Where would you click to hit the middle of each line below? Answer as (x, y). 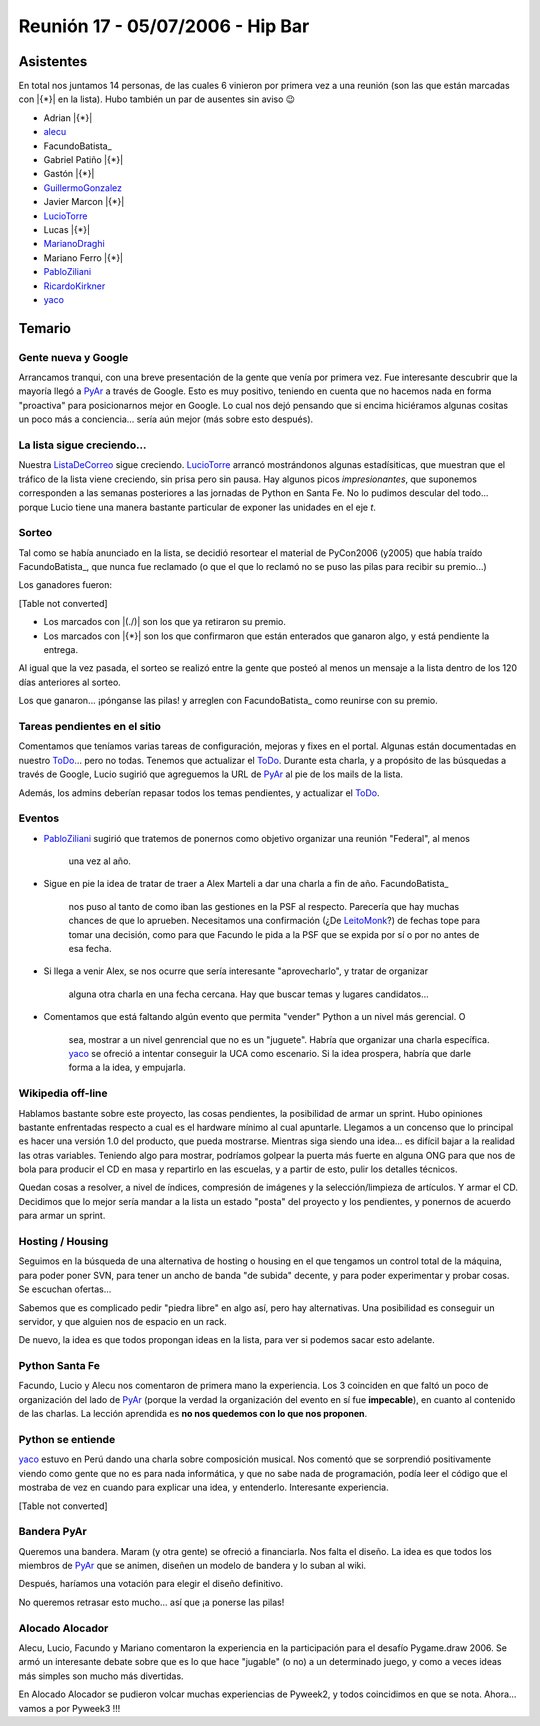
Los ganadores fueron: (65, 585)
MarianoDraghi (74, 244)
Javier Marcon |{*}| (84, 202)
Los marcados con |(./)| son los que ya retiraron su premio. (165, 622)
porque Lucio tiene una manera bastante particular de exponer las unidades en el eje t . (197, 507)
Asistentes (53, 61)
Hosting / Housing (63, 1241)
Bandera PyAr (52, 1532)
